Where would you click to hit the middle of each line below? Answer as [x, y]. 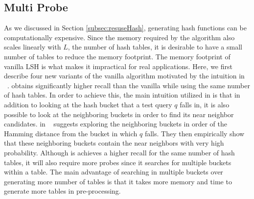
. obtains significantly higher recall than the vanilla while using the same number [129, 85]
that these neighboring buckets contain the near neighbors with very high [114, 143]
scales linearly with [33, 47]
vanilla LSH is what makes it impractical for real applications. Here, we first [118, 66]
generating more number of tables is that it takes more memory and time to [118, 181]
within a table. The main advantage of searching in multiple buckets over [114, 172]
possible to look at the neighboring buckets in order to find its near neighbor [119, 114]
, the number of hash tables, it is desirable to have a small [155, 47]
